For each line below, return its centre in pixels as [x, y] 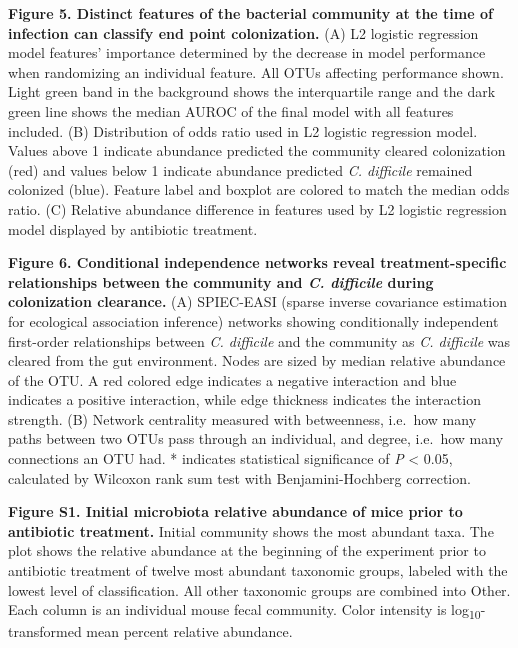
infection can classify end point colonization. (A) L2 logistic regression [243, 32]
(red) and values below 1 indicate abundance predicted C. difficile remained [240, 169]
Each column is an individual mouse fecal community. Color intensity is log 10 [244, 611]
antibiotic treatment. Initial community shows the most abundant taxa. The [251, 530]
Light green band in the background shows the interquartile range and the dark [252, 91]
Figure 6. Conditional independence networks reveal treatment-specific [257, 262]
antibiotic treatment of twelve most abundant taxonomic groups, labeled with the [258, 570]
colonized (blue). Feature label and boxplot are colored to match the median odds [259, 189]
